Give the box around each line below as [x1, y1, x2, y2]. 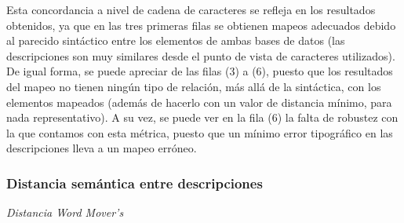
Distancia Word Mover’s [6, 204, 124, 221]
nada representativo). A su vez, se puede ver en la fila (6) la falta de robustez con [6, 109, 399, 126]
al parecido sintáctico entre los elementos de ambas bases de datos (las [6, 32, 345, 49]
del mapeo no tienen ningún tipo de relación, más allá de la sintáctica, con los [6, 78, 381, 94]
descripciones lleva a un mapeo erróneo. [6, 140, 197, 156]
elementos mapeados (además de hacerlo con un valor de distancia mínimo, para [6, 93, 392, 110]
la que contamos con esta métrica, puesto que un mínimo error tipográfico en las [6, 124, 393, 141]
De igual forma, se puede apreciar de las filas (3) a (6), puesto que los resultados [6, 63, 393, 79]
